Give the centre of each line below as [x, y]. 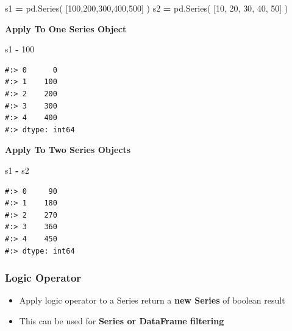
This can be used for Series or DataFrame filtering [122, 320]
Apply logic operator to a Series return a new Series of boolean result [152, 300]
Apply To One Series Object [66, 28]
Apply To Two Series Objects [68, 150]
